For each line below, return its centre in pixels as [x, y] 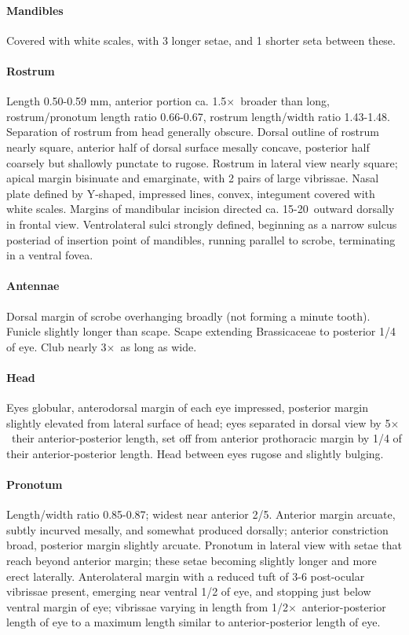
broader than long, [285, 101]
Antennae [33, 286]
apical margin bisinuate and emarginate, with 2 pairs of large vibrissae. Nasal [193, 178]
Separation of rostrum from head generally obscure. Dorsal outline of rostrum [193, 132]
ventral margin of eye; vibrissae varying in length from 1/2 [147, 606]
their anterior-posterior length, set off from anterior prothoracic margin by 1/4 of [206, 438]
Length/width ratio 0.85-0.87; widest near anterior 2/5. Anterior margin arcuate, [201, 514]
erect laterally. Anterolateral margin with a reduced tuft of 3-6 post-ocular [186, 576]
